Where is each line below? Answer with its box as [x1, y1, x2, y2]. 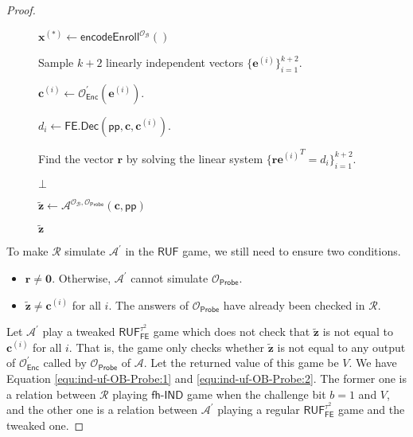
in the [125, 243, 154, 259]
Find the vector [38, 150, 114, 166]
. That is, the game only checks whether [68, 338, 264, 355]
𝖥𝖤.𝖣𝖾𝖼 [64, 120, 99, 132]
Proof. [6, 2, 36, 18]
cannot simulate [131, 270, 208, 286]
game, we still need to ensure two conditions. [182, 243, 401, 259]
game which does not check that [153, 323, 310, 340]
